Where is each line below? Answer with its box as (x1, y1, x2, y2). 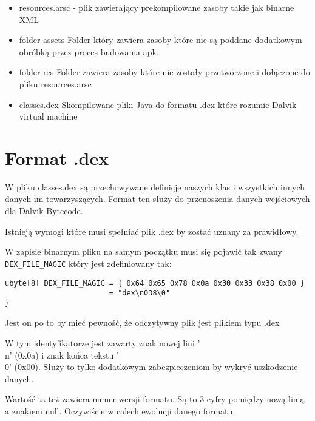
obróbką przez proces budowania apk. (19, 45, 159, 58)
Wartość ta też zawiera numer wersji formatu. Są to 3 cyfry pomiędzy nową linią (5, 392, 305, 405)
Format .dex (5, 145, 109, 170)
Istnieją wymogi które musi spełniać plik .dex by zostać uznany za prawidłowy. (5, 224, 299, 237)
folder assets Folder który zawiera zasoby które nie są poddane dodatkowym (19, 33, 302, 46)
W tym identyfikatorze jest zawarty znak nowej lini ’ (5, 337, 200, 349)
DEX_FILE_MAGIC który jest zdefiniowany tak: (5, 257, 172, 269)
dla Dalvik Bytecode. (5, 204, 83, 217)
